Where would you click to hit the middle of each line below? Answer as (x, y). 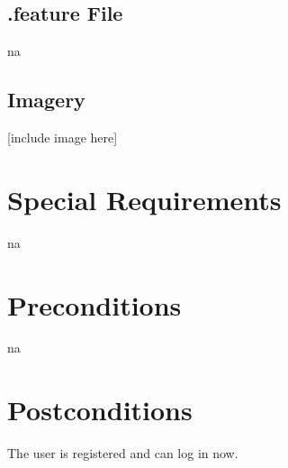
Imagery (46, 100)
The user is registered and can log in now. (123, 453)
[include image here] (63, 137)
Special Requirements (144, 199)
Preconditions (94, 304)
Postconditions (100, 410)
